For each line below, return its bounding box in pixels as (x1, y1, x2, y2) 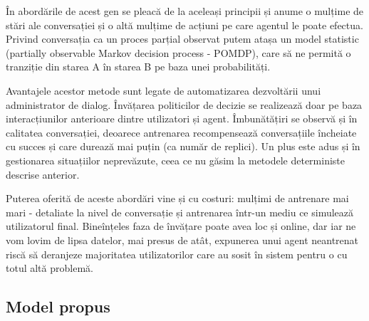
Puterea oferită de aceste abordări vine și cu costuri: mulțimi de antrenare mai (6, 191, 349, 206)
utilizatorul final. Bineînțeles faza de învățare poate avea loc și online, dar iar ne (6, 219, 356, 233)
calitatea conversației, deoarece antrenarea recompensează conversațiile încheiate (6, 125, 357, 140)
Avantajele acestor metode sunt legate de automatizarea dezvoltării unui (6, 83, 321, 98)
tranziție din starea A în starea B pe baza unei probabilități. (6, 59, 271, 74)
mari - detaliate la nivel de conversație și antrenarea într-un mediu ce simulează (6, 204, 354, 219)
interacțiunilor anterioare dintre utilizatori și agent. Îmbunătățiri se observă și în (6, 111, 358, 126)
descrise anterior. (6, 167, 80, 181)
